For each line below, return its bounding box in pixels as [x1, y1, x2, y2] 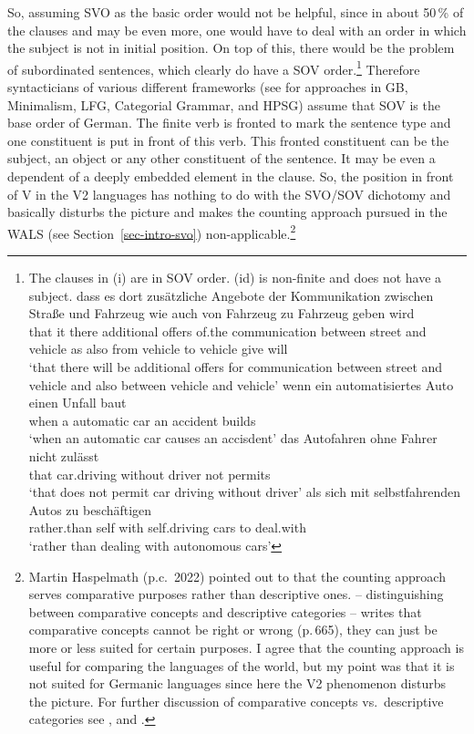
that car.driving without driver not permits [28, 464, 271, 483]
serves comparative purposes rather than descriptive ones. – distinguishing [28, 584, 444, 604]
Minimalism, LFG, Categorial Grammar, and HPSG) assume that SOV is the [7, 95, 440, 114]
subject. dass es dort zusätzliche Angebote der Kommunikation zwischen [28, 285, 434, 305]
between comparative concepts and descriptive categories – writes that [28, 602, 422, 621]
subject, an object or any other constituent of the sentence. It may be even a [7, 149, 436, 168]
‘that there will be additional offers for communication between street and [28, 357, 443, 376]
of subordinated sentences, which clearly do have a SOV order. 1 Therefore [7, 57, 420, 78]
